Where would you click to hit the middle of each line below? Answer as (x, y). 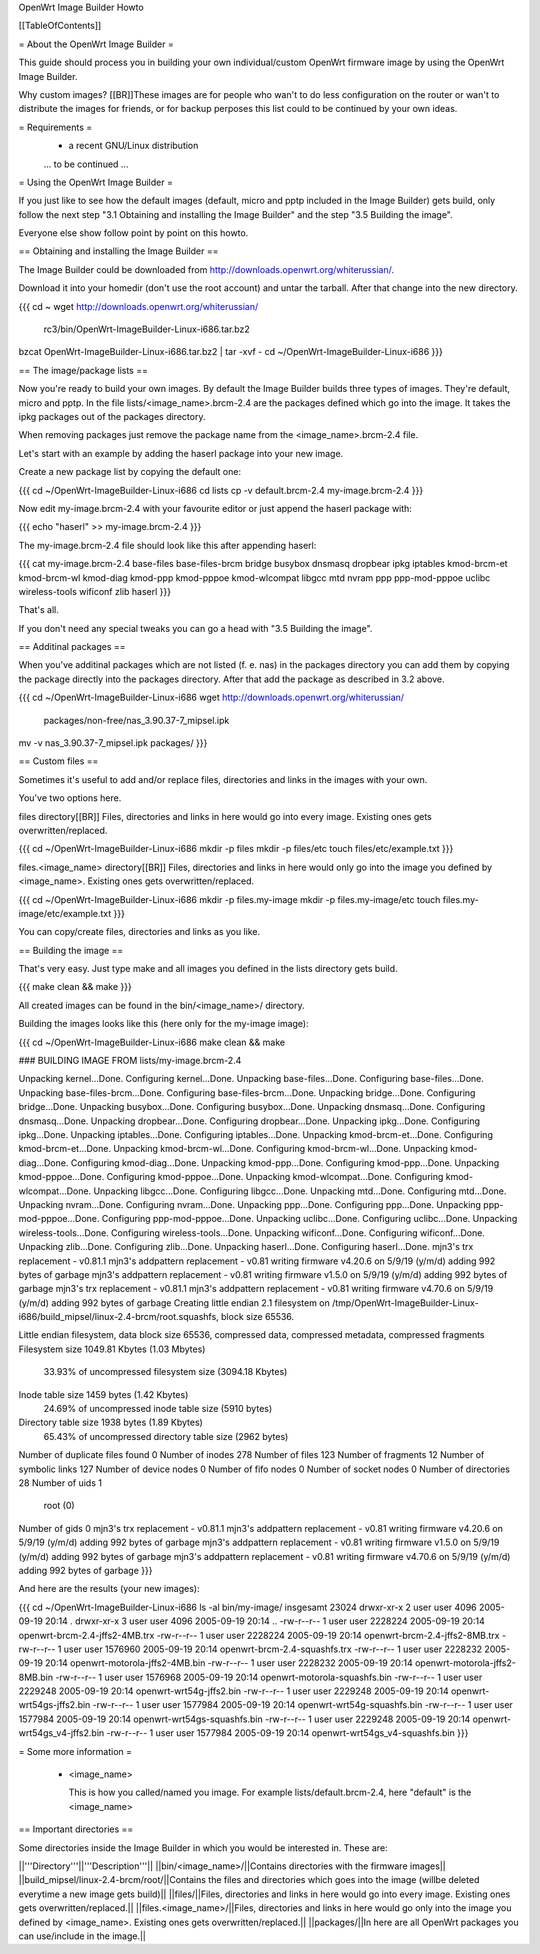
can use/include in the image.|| (82, 1936)
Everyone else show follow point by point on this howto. (133, 233)
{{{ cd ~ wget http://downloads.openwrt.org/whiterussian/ (138, 306)
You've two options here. (70, 798)
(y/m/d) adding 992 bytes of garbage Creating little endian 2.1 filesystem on (174, 1302)
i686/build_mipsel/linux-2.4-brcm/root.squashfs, (118, 1317)
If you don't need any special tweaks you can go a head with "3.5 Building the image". (195, 628)
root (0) (59, 1506)
